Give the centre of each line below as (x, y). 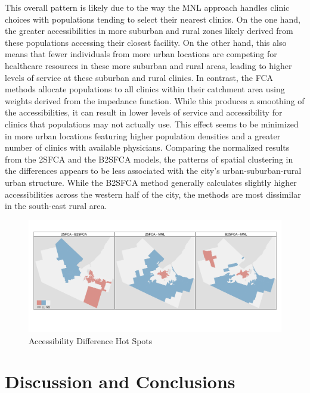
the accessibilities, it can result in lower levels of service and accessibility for (144, 112)
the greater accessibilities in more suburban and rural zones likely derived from (149, 31)
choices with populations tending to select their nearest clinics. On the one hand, (153, 19)
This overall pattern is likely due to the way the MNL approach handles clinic (147, 7)
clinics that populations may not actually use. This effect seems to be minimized (152, 124)
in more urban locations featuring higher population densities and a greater (143, 135)
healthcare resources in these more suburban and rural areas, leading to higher (148, 65)
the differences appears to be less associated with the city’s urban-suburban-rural (153, 171)
